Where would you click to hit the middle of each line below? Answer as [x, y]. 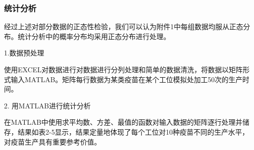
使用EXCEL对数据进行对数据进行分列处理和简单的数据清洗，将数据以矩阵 [124, 69]
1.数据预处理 [24, 53]
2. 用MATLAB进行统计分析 [47, 105]
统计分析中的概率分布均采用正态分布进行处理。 [94, 36]
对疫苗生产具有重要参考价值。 [52, 141]
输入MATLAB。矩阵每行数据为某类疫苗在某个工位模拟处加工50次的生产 [127, 79]
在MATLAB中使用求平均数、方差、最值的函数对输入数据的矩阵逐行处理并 [123, 122]
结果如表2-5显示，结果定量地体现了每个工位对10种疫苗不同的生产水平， [133, 131]
